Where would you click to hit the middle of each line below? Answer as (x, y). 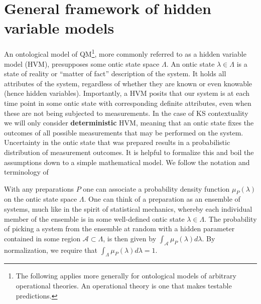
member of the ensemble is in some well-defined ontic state (94, 218)
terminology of (26, 172)
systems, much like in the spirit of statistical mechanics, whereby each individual (128, 209)
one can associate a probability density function (156, 188)
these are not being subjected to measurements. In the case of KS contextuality (126, 113)
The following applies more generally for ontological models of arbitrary (126, 276)
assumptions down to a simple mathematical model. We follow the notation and (127, 162)
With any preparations (39, 188)
